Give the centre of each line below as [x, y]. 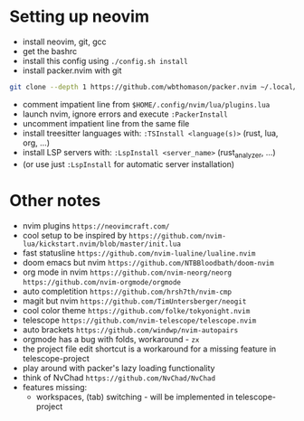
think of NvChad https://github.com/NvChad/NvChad [119, 378]
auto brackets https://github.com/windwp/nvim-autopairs [130, 329]
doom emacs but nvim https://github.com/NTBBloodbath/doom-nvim [148, 262]
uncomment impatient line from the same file [106, 123]
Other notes [55, 200]
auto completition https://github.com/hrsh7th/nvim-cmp [127, 291]
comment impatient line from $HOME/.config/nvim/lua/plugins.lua [146, 104]
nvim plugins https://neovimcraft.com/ [96, 225]
